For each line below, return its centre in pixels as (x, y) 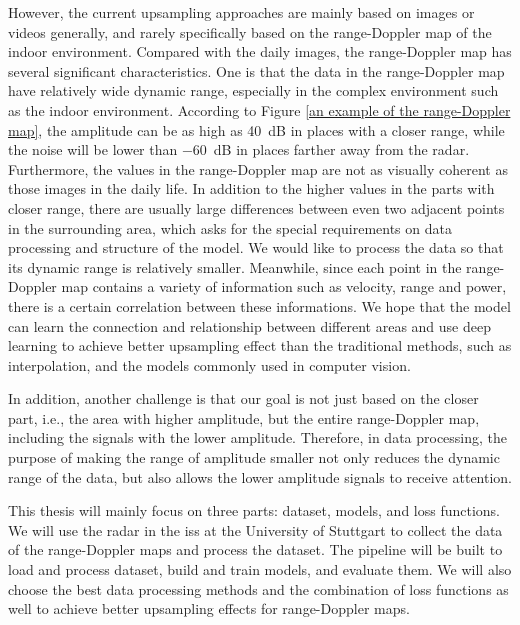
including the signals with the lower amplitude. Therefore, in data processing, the (258, 437)
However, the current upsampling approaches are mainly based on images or (241, 12)
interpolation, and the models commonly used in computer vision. (209, 364)
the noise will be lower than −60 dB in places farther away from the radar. (239, 149)
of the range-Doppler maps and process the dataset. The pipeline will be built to (255, 549)
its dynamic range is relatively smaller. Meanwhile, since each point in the (235, 266)
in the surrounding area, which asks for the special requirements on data (230, 227)
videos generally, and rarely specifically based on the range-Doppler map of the (250, 31)
